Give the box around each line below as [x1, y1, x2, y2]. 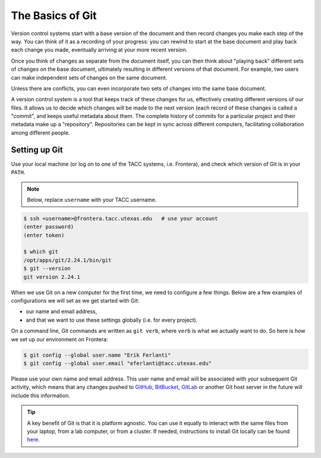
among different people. [11, 129, 71, 136]
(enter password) [23, 223, 74, 230]
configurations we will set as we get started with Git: [11, 297, 140, 304]
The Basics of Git [11, 9, 97, 22]
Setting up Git [11, 145, 63, 155]
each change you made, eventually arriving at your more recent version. [11, 46, 188, 54]
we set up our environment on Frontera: [11, 335, 108, 342]
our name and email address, [26, 308, 97, 315]
